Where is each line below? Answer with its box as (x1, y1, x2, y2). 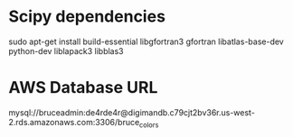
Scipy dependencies (8, 6, 166, 27)
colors (138, 120, 159, 130)
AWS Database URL (8, 78, 158, 98)
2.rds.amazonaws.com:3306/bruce (8, 116, 140, 127)
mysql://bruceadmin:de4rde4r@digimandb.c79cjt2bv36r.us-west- (8, 106, 255, 118)
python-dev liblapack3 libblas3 (8, 45, 124, 56)
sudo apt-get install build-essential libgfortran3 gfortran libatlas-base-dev (8, 36, 284, 47)
